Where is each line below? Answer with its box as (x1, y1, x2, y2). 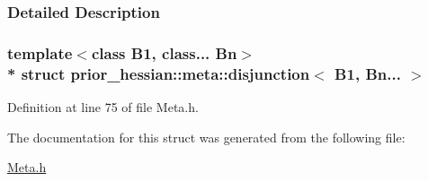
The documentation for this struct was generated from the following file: (7, 127, 406, 146)
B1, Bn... (334, 62, 401, 84)
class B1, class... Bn (91, 41, 237, 64)
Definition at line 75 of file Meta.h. (7, 97, 199, 116)
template (7, 41, 73, 64)
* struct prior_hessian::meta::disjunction (7, 62, 310, 84)
